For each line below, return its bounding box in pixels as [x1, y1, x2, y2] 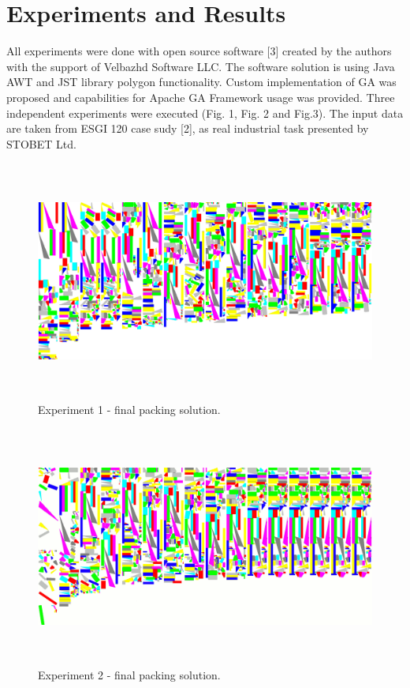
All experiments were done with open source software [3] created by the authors [6, 43, 392, 59]
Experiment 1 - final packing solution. [38, 400, 221, 417]
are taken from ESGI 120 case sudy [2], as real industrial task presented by [6, 120, 369, 137]
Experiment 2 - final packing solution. [38, 666, 221, 682]
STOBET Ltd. [6, 135, 76, 152]
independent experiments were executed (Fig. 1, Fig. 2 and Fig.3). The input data [6, 104, 404, 121]
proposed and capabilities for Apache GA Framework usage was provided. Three [6, 88, 395, 105]
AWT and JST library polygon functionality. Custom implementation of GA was [6, 73, 397, 90]
